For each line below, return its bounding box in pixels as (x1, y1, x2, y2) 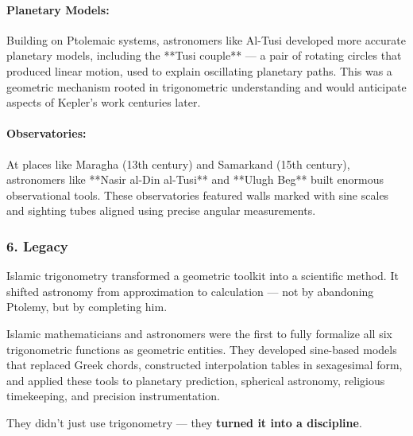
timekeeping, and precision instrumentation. (6, 387, 220, 404)
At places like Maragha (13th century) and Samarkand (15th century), (6, 155, 350, 172)
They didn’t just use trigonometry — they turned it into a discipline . (6, 414, 362, 430)
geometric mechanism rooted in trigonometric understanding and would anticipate (6, 78, 407, 95)
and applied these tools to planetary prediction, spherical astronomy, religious (6, 372, 385, 388)
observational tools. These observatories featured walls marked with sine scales (6, 186, 389, 203)
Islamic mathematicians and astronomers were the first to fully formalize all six (6, 325, 392, 341)
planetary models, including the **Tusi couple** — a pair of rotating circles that (6, 47, 402, 64)
